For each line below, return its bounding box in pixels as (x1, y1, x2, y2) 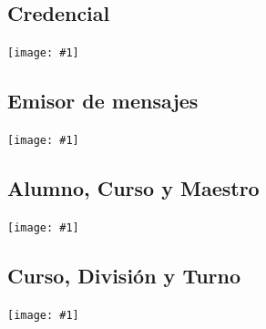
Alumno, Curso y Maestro (7, 174, 260, 202)
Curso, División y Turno (7, 261, 241, 289)
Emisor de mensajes (7, 87, 199, 115)
